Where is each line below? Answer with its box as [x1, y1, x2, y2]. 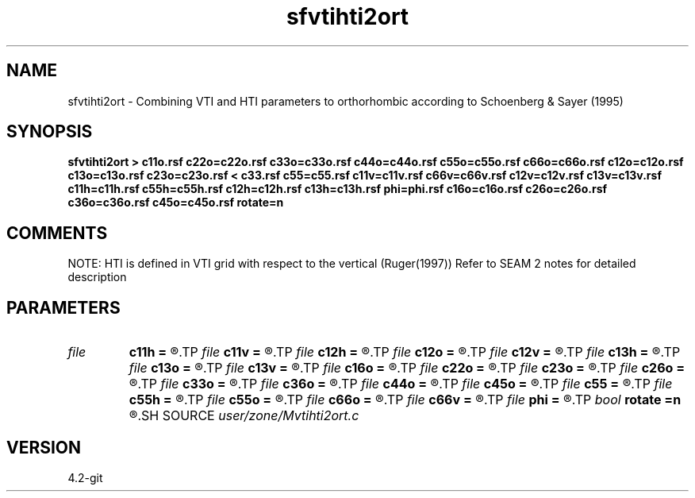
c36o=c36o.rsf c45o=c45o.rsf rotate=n [67, 195, 284, 210]
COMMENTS [6, 222, 108, 243]
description [67, 270, 127, 284]
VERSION [6, 437, 82, 457]
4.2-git [67, 470, 103, 484]
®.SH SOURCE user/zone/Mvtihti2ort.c [129, 407, 359, 424]
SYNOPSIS [6, 122, 93, 142]
